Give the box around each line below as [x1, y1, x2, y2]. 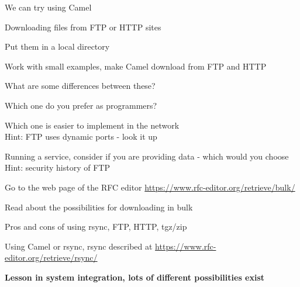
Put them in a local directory [5, 40, 110, 53]
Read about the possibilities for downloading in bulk [5, 200, 193, 213]
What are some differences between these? [5, 79, 156, 92]
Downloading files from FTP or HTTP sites [5, 20, 161, 33]
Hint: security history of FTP [5, 161, 110, 174]
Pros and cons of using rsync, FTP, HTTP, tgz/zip [5, 220, 187, 233]
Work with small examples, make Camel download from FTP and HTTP [5, 60, 267, 72]
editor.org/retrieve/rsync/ [5, 251, 98, 264]
